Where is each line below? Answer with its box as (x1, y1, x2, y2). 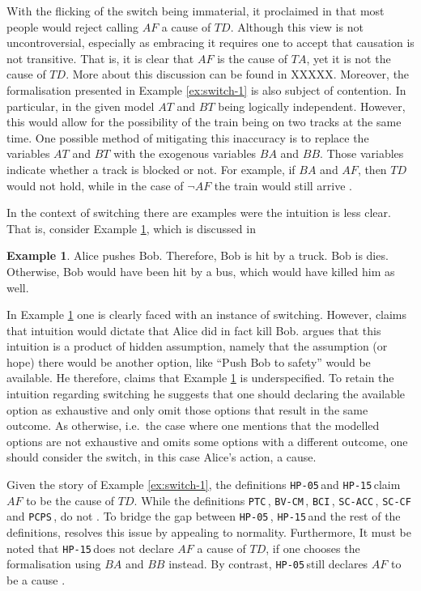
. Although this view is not (230, 18, 364, 35)
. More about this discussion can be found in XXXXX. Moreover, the (66, 66, 410, 83)
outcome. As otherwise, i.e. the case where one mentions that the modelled (6, 417, 380, 434)
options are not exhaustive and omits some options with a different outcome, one (6, 432, 408, 449)
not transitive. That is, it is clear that (6, 49, 194, 66)
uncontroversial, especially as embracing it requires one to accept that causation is (6, 34, 415, 51)
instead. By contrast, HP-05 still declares (168, 555, 368, 572)
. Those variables (320, 145, 404, 162)
